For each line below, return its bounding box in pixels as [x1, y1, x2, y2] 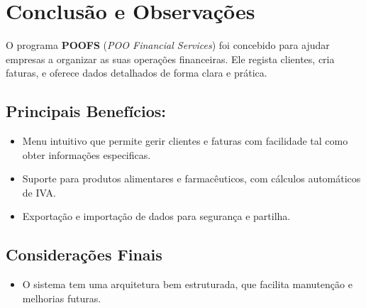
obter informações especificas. [22, 147, 151, 162]
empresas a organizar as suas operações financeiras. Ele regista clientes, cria [6, 51, 335, 66]
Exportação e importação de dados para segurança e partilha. [22, 209, 291, 224]
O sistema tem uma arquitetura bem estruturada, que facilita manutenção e [22, 277, 353, 292]
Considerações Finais [6, 243, 162, 265]
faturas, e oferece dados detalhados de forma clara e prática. [6, 65, 267, 80]
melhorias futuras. [22, 290, 101, 305]
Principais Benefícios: [6, 100, 166, 122]
